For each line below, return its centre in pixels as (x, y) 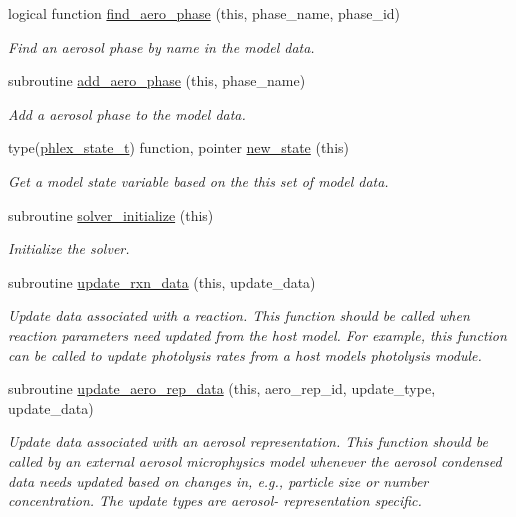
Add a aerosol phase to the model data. (127, 113)
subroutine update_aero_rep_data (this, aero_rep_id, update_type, (222, 388)
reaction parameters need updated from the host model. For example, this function (257, 334)
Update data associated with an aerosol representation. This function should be (248, 441)
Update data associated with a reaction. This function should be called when (239, 315)
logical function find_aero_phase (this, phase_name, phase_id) (204, 13)
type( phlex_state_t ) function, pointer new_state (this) (178, 147)
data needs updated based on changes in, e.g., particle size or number (218, 480)
